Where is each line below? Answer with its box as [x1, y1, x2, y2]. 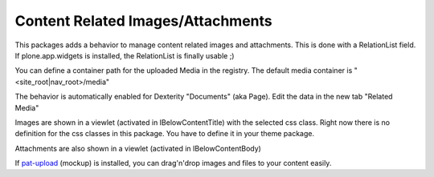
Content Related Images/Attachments [14, 12, 272, 30]
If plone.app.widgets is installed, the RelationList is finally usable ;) [14, 50, 235, 60]
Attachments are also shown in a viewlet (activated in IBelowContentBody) [14, 143, 261, 153]
